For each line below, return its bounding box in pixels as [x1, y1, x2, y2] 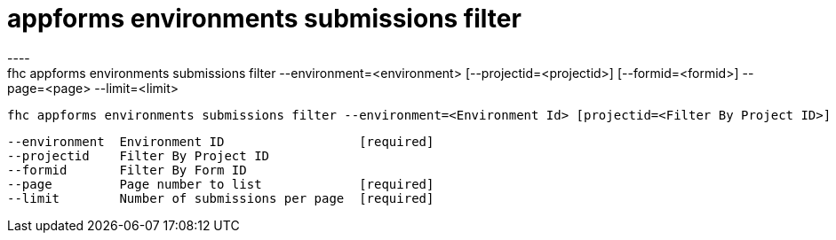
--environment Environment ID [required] [7, 134, 434, 149]
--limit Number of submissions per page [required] [7, 190, 434, 205]
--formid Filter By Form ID [7, 162, 247, 177]
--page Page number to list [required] [7, 176, 434, 191]
